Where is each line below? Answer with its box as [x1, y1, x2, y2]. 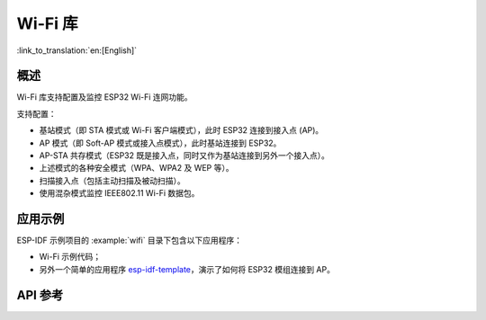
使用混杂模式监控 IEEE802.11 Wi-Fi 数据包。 [39, 188, 200, 199]
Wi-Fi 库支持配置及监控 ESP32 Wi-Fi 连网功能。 [16, 92, 193, 102]
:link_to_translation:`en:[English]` [16, 45, 138, 56]
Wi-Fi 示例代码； [39, 252, 102, 262]
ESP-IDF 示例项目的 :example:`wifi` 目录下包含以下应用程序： [16, 235, 243, 246]
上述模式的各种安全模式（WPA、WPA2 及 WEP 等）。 [39, 163, 234, 173]
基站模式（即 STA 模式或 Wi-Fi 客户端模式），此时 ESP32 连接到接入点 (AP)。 [39, 125, 324, 136]
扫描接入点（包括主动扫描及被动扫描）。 [39, 175, 185, 186]
